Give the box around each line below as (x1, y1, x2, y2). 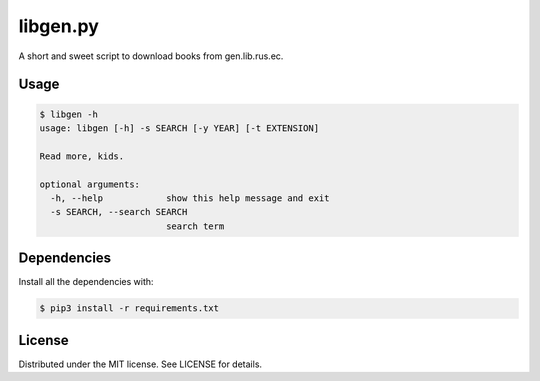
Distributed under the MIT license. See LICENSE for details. (18, 358, 263, 370)
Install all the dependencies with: (18, 276, 154, 288)
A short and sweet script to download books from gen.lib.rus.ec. (18, 50, 284, 62)
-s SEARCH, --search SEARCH (50, 206, 188, 218)
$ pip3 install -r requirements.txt (39, 303, 220, 314)
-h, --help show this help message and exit (50, 192, 330, 204)
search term (165, 220, 225, 232)
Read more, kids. (39, 150, 125, 162)
